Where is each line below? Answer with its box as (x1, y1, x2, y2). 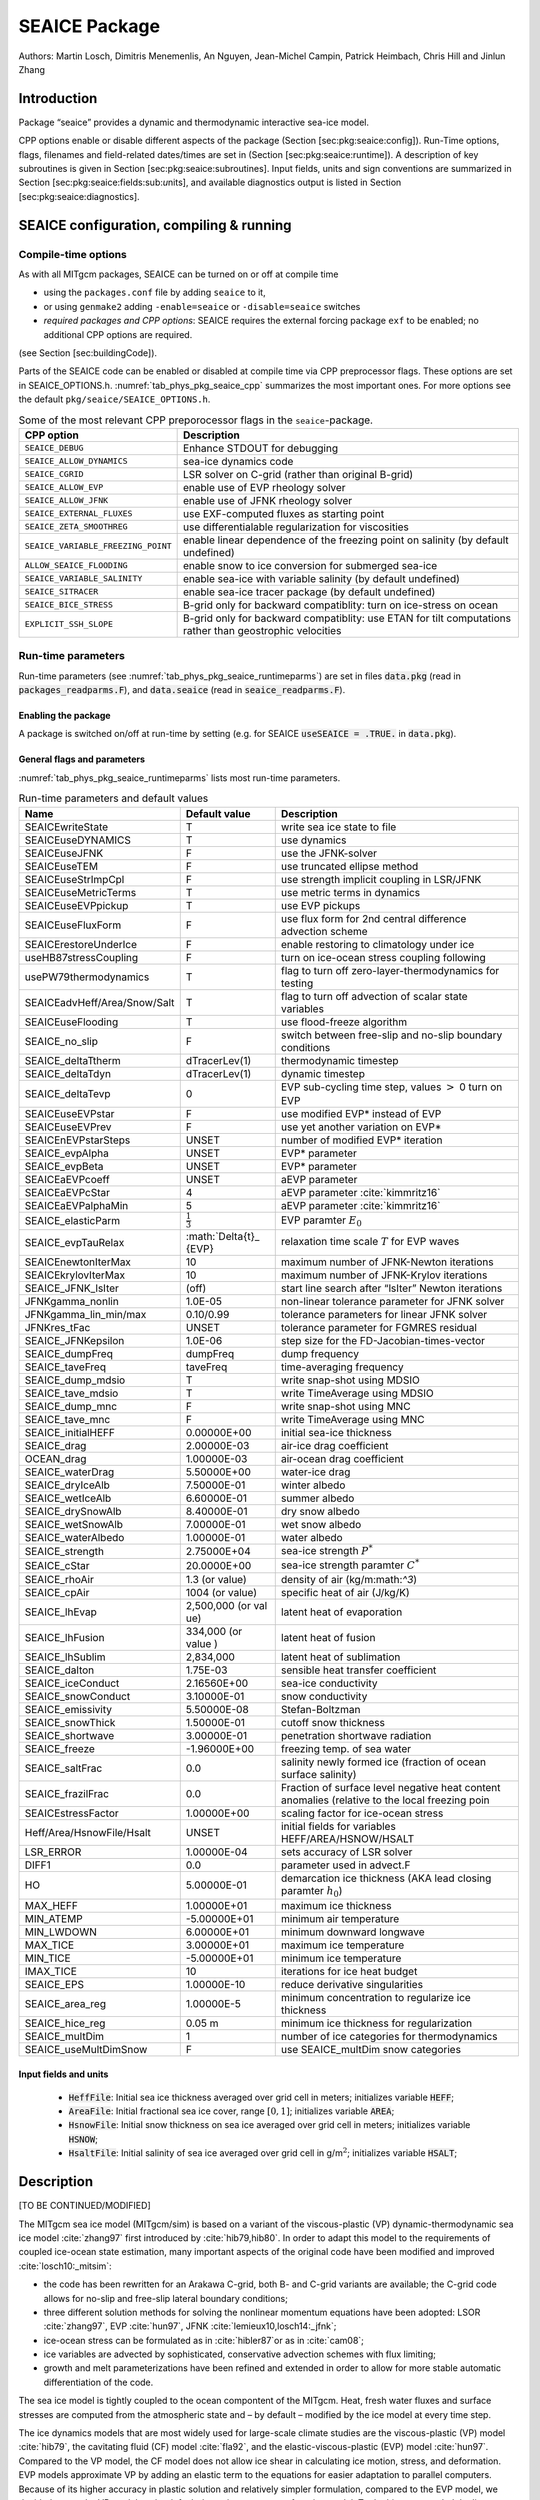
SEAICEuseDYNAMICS (24, 833, 132, 847)
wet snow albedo (280, 1517, 362, 1531)
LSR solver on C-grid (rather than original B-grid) (183, 467, 414, 481)
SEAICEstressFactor (24, 1806, 119, 1820)
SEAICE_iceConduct (24, 1676, 120, 1690)
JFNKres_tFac (24, 1320, 91, 1334)
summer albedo (280, 1491, 355, 1505)
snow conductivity (280, 1690, 368, 1704)
